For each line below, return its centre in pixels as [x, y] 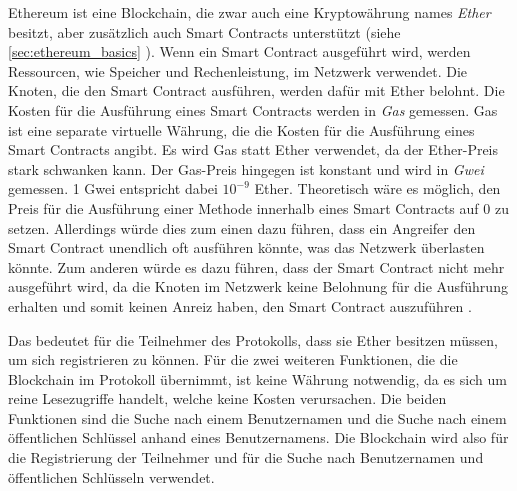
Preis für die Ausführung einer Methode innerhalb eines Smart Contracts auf [243, 207]
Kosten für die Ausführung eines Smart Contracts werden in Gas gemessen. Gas [253, 109]
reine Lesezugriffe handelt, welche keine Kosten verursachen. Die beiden [227, 398]
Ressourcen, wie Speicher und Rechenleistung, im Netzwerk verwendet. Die [238, 70]
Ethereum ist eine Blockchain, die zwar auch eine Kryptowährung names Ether [249, 12]
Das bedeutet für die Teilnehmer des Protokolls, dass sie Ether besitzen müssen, [253, 339]
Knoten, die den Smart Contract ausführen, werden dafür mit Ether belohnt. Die [256, 90]
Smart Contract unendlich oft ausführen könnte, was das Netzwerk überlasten [246, 247]
